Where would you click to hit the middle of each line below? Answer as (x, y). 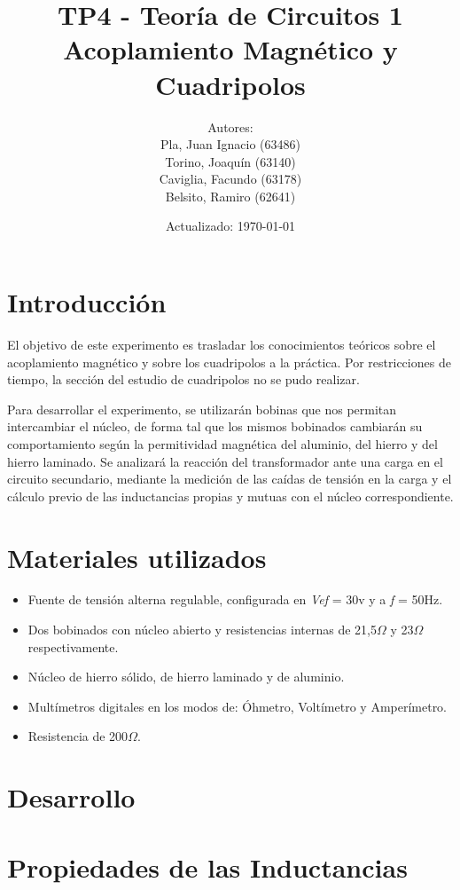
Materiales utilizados (137, 557)
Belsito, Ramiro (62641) (230, 196)
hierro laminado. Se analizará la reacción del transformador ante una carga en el (225, 461)
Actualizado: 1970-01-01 (230, 226)
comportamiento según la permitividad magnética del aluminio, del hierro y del (222, 443)
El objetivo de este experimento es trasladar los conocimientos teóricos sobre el (222, 344)
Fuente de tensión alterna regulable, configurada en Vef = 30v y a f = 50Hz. (235, 599)
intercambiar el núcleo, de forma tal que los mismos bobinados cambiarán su (215, 426)
